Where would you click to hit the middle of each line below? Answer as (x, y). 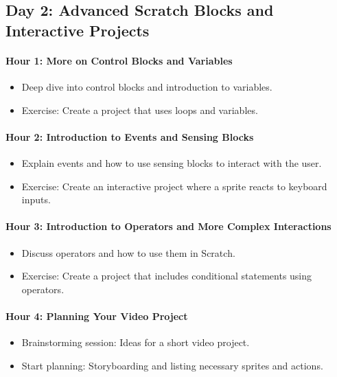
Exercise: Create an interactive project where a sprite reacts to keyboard (174, 186)
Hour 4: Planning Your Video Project (97, 316)
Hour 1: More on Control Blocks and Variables (119, 60)
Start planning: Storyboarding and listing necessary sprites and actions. (172, 365)
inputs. (36, 199)
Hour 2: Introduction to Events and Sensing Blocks (130, 136)
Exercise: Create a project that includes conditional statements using (167, 276)
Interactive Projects (78, 30)
